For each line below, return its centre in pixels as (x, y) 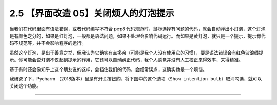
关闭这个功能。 (25, 86)
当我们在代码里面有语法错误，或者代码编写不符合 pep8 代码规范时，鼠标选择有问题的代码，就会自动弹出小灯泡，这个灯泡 (137, 29)
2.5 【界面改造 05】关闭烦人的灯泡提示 (92, 13)
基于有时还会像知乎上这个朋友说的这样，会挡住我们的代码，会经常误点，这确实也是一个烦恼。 (108, 69)
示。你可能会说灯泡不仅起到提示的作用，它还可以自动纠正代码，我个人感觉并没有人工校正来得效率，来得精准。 (126, 60)
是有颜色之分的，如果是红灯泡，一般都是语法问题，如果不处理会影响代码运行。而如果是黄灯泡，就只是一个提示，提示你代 (137, 36)
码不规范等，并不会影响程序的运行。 (48, 43)
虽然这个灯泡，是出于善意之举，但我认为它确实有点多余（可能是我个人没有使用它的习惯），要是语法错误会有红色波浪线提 (136, 52)
